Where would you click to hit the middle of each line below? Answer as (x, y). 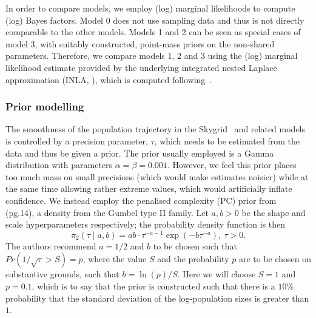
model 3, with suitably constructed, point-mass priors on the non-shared (140, 43)
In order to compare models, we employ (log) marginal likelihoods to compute (150, 8)
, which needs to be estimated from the (227, 140)
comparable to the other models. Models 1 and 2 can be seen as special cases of (153, 32)
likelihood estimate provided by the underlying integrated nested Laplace (141, 67)
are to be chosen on (275, 259)
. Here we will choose (217, 274)
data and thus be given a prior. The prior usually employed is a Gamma (140, 153)
